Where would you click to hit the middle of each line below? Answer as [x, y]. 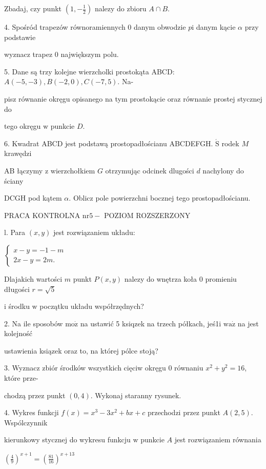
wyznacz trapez [28, 54]
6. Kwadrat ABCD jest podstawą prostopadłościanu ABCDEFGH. [109, 143]
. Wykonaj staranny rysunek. [136, 395]
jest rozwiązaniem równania [218, 439]
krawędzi [18, 153]
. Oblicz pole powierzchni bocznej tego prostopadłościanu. [160, 198]
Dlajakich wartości [33, 278]
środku [19, 306]
